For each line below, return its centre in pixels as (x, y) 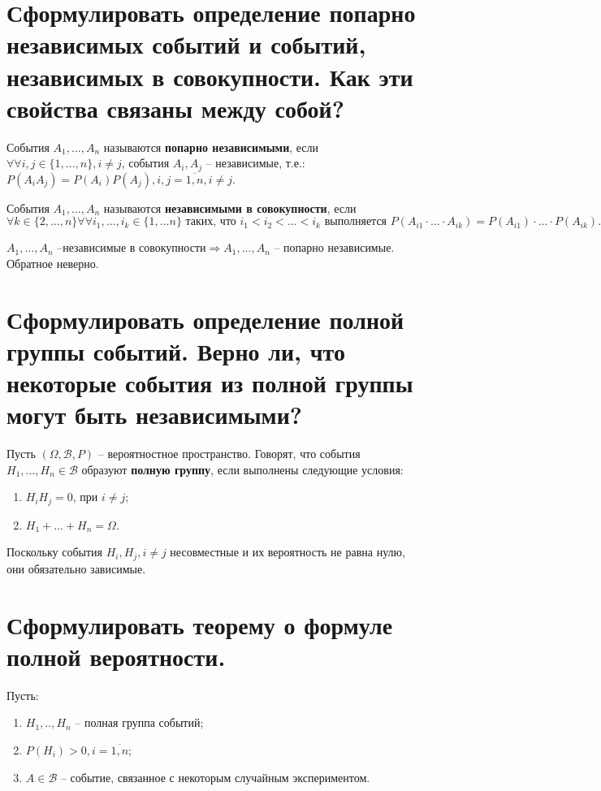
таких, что (211, 222)
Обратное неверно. (53, 263)
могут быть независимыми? (155, 415)
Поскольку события (55, 552)
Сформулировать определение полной (205, 319)
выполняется (356, 222)
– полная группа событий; (139, 722)
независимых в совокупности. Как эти (210, 76)
